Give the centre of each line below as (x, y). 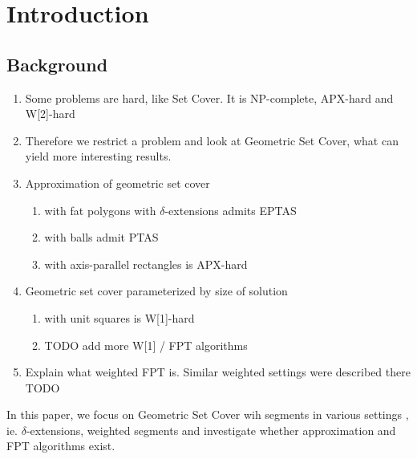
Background (57, 64)
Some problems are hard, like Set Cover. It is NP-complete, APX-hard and (209, 97)
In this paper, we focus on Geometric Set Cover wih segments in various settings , (208, 414)
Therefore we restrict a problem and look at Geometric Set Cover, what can (212, 140)
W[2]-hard (50, 114)
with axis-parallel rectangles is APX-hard (146, 264)
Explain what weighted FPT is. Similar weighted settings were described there (218, 372)
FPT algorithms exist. (61, 446)
